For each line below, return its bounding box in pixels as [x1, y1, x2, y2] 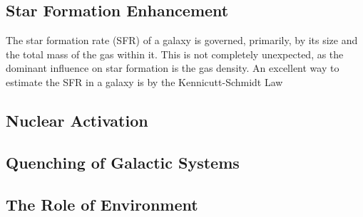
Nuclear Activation [6, 109, 148, 131]
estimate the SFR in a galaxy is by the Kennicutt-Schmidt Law [6, 74, 283, 89]
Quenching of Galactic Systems [6, 151, 240, 173]
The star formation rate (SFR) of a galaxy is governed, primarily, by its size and [6, 33, 358, 48]
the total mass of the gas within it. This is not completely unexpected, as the [6, 46, 344, 61]
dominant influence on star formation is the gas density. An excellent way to [6, 60, 339, 75]
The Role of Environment [6, 193, 198, 215]
